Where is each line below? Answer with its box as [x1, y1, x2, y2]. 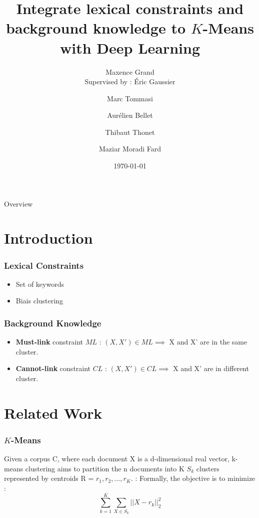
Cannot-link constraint [15, 363, 91, 374]
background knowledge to [6, 18, 186, 38]
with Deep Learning [59, 37, 200, 58]
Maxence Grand [105, 66, 154, 77]
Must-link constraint [15, 336, 83, 347]
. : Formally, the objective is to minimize [130, 473, 255, 483]
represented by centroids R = [4, 473, 94, 483]
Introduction [4, 228, 93, 248]
